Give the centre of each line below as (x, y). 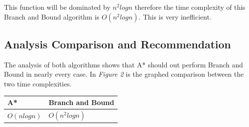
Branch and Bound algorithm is (52, 16)
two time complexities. (38, 83)
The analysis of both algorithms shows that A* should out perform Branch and (124, 64)
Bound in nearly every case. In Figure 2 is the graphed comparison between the (124, 74)
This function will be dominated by (57, 7)
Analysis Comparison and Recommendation (118, 44)
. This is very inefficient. (175, 16)
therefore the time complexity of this (190, 7)
